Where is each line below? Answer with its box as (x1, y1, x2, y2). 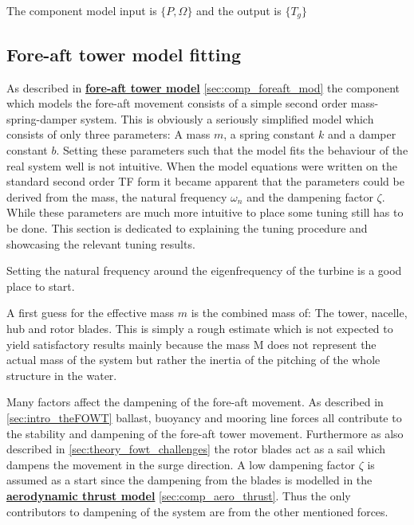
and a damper (328, 126, 396, 143)
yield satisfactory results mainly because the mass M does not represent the (6, 335, 377, 352)
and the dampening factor (246, 188, 373, 205)
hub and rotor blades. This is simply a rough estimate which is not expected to (6, 319, 393, 336)
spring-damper (6, 110, 77, 127)
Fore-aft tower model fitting (6, 41, 241, 66)
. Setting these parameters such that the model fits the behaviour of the (56, 142, 408, 159)
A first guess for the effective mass (6, 304, 175, 321)
